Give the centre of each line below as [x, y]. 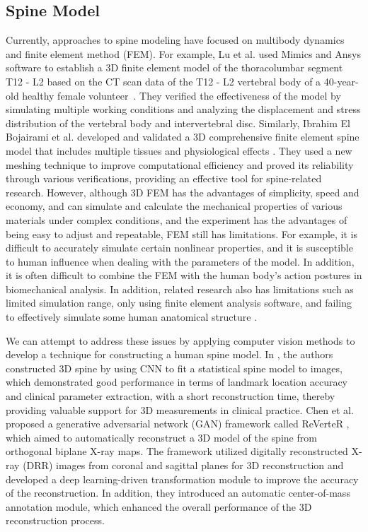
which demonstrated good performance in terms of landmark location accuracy [177, 382]
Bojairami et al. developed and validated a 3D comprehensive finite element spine [183, 137]
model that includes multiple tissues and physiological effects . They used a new [179, 150]
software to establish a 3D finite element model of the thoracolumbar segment [174, 67]
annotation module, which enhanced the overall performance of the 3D [159, 506]
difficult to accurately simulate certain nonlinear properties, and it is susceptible [179, 248]
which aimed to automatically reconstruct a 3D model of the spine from [161, 437]
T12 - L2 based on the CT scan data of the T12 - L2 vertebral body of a [163, 81]
